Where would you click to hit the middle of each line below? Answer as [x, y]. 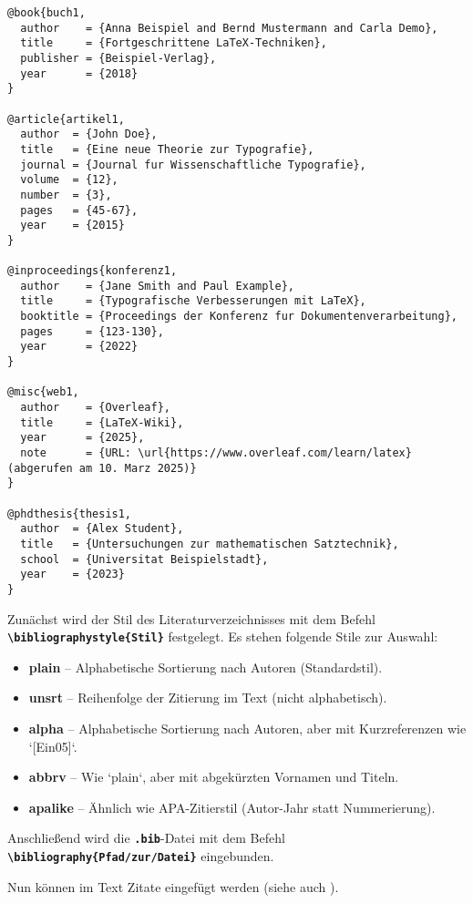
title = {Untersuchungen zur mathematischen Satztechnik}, [210, 544]
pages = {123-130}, [92, 331]
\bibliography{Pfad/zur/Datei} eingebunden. [141, 856]
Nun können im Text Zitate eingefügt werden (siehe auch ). [173, 886]
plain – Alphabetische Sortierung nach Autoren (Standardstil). [206, 667]
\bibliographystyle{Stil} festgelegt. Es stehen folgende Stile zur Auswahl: [223, 636]
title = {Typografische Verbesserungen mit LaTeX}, [193, 301]
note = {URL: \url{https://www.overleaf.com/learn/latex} [216, 453]
